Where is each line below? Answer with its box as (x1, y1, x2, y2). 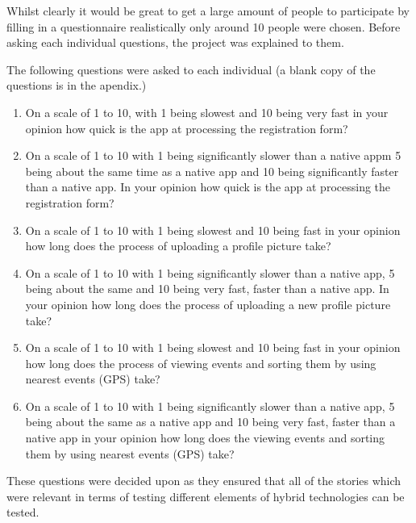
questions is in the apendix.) (6, 77, 147, 94)
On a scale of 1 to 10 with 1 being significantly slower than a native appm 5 (25, 147, 401, 164)
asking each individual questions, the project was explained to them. (6, 34, 344, 51)
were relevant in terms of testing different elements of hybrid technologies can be (6, 487, 405, 504)
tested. (6, 504, 40, 521)
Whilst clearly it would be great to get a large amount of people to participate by (6, 2, 410, 19)
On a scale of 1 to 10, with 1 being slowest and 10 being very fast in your (25, 103, 389, 120)
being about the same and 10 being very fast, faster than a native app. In (25, 280, 389, 297)
